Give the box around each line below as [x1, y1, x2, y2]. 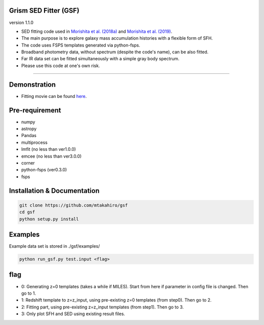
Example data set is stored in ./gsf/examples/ [9, 243, 100, 249]
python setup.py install [19, 216, 79, 222]
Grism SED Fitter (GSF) [9, 6, 80, 15]
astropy [21, 126, 37, 132]
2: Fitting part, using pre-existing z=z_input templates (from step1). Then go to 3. [21, 304, 184, 310]
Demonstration [9, 80, 56, 89]
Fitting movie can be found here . [21, 93, 87, 99]
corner [21, 160, 35, 166]
